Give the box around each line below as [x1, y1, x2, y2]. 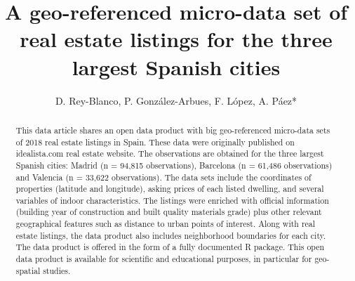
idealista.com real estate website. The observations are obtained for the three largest [15, 148, 324, 159]
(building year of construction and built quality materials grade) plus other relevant [15, 206, 322, 218]
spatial [15, 264, 41, 276]
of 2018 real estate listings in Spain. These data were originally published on [15, 136, 295, 148]
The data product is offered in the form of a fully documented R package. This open [15, 241, 325, 253]
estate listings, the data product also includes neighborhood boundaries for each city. [15, 229, 326, 241]
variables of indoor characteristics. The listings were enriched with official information [15, 194, 329, 206]
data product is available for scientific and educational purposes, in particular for [15, 253, 312, 265]
